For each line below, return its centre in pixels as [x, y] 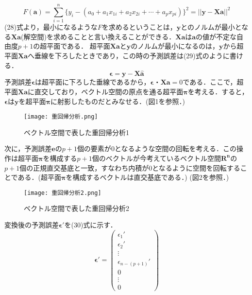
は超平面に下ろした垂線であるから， [93, 82]
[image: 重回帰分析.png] [61, 117]
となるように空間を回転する [196, 167]
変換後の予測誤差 [32, 224]
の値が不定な [216, 36]
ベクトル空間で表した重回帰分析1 [76, 132]
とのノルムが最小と [211, 27]
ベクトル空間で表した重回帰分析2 [76, 208]
